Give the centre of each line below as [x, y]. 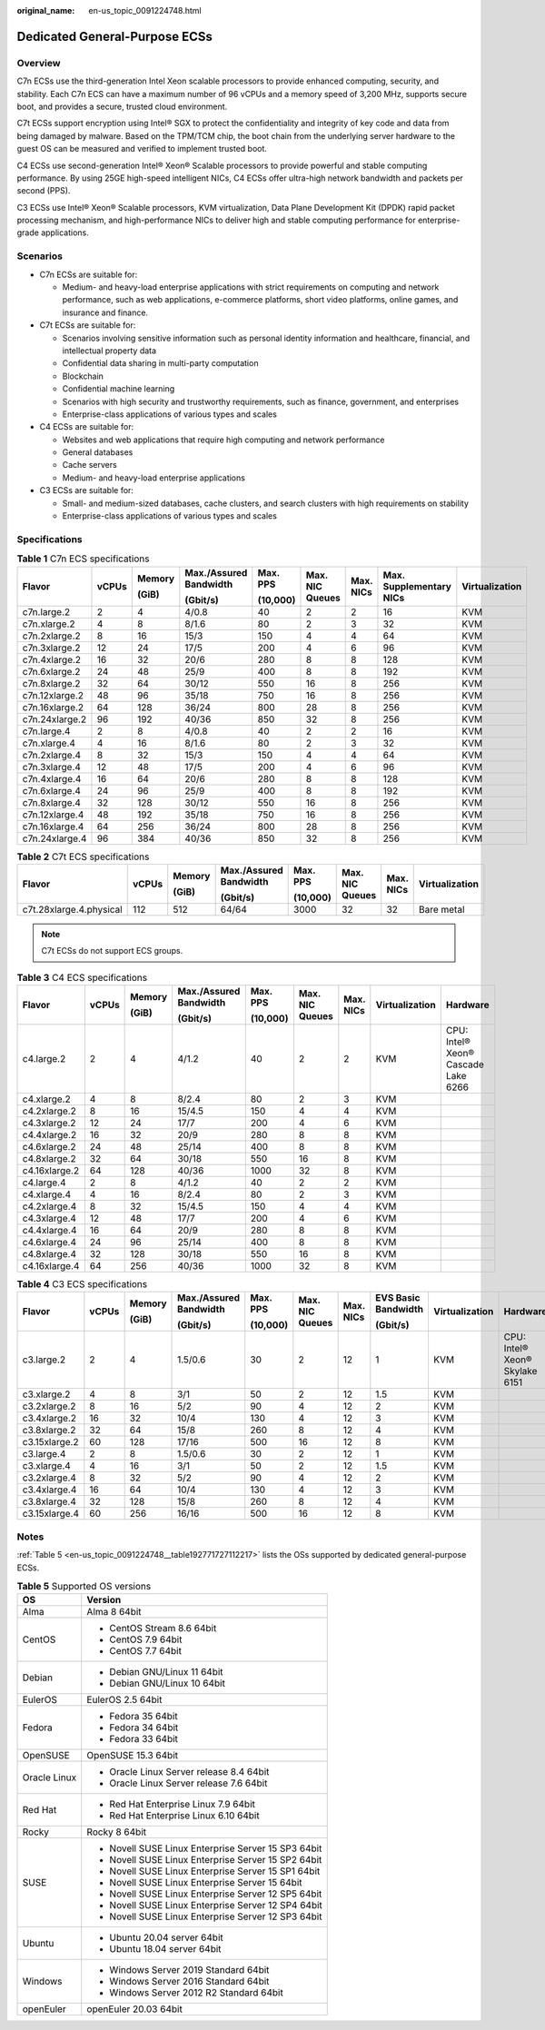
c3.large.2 [44, 1360]
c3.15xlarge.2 [50, 1442]
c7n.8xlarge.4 [52, 802]
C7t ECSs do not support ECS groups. [112, 951]
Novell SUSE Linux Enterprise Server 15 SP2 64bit [216, 1860]
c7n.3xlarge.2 [51, 648]
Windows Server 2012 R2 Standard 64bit [196, 1993]
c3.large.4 [44, 1454]
